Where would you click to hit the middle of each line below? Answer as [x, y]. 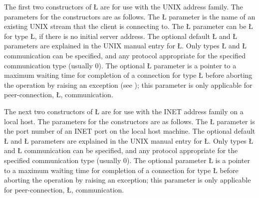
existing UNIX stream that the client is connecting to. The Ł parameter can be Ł [129, 26]
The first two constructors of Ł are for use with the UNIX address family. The [124, 6]
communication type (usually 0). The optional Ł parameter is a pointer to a [120, 65]
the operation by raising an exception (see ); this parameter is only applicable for [128, 85]
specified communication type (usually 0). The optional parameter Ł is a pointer [127, 160]
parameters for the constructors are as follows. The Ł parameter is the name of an [130, 16]
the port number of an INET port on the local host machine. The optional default [130, 131]
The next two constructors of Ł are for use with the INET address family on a [124, 111]
